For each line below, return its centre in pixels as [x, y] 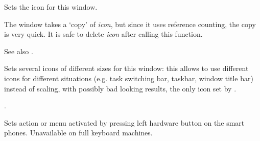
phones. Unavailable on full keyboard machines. [78, 133]
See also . [19, 51]
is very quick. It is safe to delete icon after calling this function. [103, 34]
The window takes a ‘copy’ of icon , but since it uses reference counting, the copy [130, 24]
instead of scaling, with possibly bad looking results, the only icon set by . [120, 88]
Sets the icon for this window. [51, 7]
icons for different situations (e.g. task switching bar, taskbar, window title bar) [129, 78]
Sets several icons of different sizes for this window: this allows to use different [126, 68]
